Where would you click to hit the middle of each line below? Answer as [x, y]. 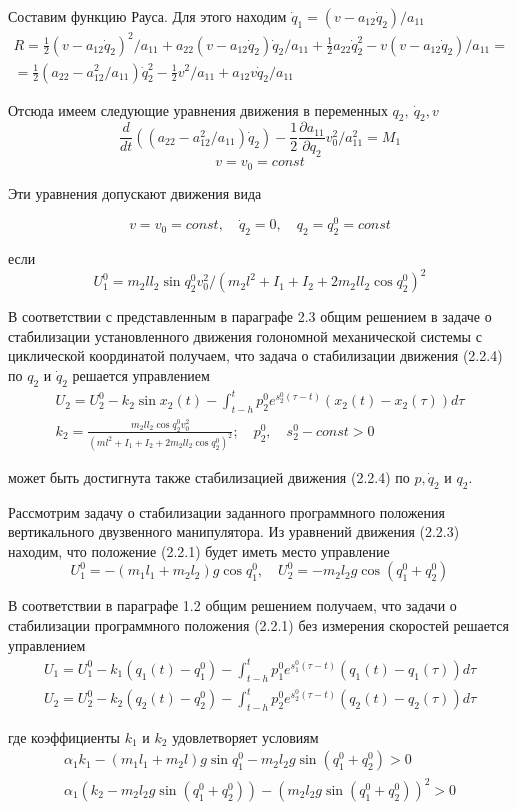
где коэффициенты [64, 736]
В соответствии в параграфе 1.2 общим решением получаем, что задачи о [232, 605]
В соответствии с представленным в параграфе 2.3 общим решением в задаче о [250, 316]
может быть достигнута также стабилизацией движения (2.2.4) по [209, 476]
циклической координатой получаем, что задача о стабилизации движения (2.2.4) [255, 355]
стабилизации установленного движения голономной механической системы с [245, 335]
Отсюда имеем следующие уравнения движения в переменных [198, 109]
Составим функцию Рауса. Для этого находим [147, 16]
